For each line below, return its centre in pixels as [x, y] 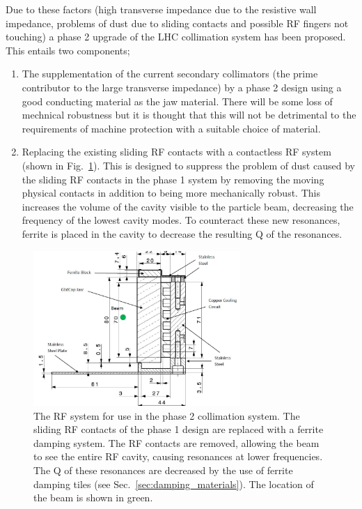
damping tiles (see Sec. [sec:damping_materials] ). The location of [174, 484]
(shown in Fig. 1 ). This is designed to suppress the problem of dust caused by [188, 165]
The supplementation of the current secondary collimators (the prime [170, 74]
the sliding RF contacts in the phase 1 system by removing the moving [173, 179]
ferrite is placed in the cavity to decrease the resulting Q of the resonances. [182, 233]
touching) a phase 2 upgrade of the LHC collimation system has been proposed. [176, 37]
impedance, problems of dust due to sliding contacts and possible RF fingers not [177, 23]
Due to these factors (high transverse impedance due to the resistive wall [161, 9]
